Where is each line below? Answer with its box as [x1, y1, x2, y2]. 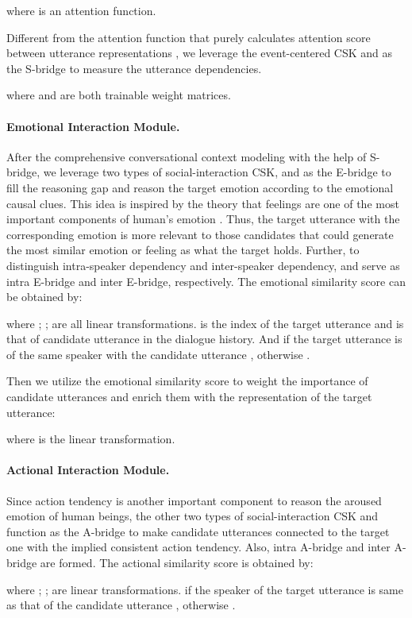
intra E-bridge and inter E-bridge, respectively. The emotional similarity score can [6, 272, 406, 289]
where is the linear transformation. [6, 431, 175, 447]
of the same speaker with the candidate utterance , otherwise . [6, 346, 310, 362]
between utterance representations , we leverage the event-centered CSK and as [6, 44, 393, 61]
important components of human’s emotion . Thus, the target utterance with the [6, 211, 400, 227]
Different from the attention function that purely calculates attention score [6, 29, 371, 45]
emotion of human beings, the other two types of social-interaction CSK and [6, 508, 379, 524]
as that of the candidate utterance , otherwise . [6, 597, 236, 613]
